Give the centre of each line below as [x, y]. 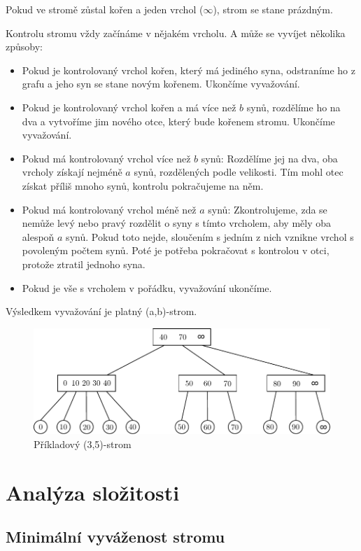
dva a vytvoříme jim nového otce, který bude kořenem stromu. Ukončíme [178, 121]
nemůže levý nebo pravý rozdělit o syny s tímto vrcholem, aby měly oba [177, 223]
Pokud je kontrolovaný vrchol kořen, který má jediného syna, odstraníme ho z [189, 70]
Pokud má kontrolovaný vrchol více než [106, 158]
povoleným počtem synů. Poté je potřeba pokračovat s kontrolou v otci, [176, 250]
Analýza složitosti [93, 492]
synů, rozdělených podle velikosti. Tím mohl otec [239, 172]
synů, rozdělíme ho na [293, 107]
